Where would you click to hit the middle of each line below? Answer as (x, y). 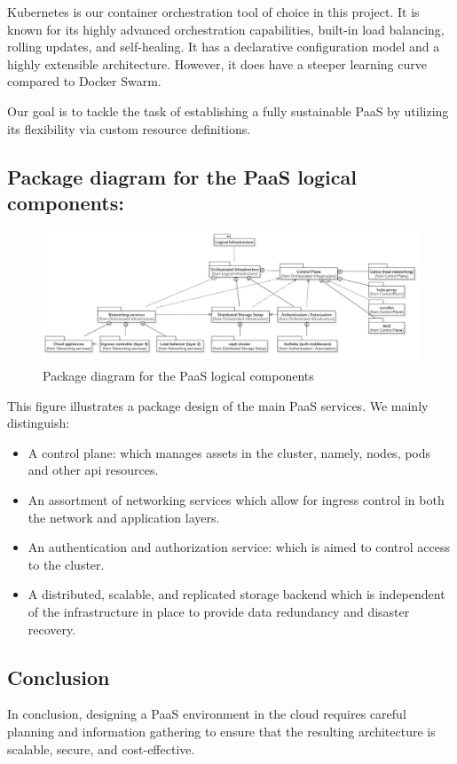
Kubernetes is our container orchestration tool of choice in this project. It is (213, 12)
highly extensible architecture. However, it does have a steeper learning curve (217, 63)
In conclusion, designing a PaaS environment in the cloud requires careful (207, 714)
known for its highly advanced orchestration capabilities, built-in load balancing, (226, 29)
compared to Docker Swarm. (84, 81)
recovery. (52, 629)
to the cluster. (66, 564)
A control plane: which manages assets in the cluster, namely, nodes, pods (229, 452)
